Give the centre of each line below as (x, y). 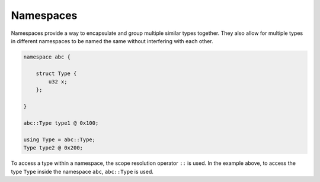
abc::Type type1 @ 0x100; (61, 123)
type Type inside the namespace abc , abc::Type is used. (82, 171)
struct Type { (56, 73)
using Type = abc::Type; (60, 139)
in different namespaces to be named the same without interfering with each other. (112, 41)
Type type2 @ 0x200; (53, 148)
